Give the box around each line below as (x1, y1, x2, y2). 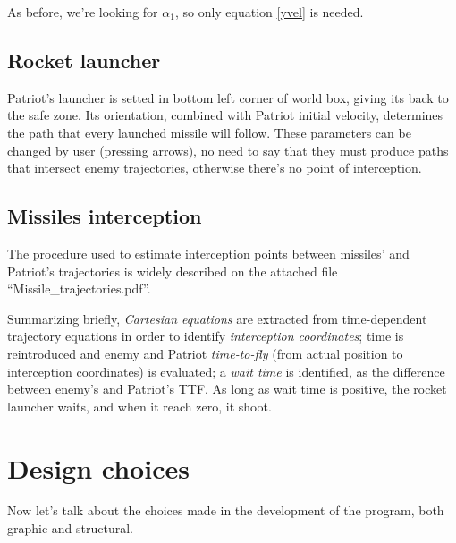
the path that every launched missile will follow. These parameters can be (7, 123, 411, 141)
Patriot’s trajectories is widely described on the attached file (7, 261, 338, 280)
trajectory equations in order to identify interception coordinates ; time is (7, 327, 404, 345)
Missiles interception (7, 202, 202, 230)
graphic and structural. (7, 519, 134, 538)
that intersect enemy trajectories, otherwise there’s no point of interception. (7, 158, 422, 177)
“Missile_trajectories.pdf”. (7, 279, 151, 298)
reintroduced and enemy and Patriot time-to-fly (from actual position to (7, 344, 403, 362)
